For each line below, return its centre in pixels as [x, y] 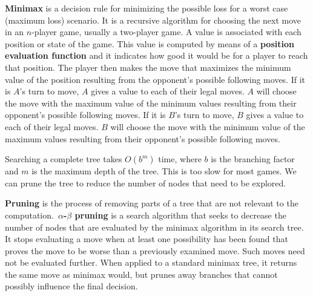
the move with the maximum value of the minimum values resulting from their [151, 103]
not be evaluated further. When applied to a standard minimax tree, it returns [151, 262]
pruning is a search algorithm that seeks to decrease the [180, 215]
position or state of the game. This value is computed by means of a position [150, 43]
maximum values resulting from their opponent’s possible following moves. [143, 138]
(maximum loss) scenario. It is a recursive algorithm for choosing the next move [153, 20]
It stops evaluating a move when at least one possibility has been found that [147, 239]
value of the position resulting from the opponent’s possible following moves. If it [155, 79]
